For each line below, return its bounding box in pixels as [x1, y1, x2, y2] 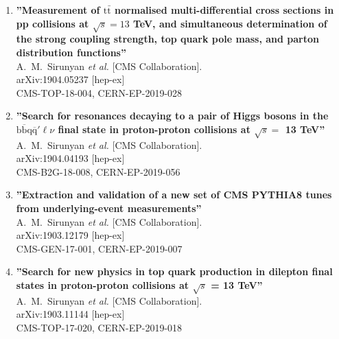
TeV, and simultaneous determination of [133, 16, 327, 30]
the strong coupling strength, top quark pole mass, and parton [16, 32, 319, 46]
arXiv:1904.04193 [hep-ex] [16, 151, 125, 165]
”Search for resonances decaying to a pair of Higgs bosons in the [16, 108, 329, 123]
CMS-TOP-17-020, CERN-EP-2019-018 [16, 320, 183, 334]
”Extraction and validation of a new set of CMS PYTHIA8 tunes [16, 187, 332, 202]
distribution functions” [16, 45, 126, 59]
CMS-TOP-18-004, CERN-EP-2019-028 [16, 85, 183, 100]
